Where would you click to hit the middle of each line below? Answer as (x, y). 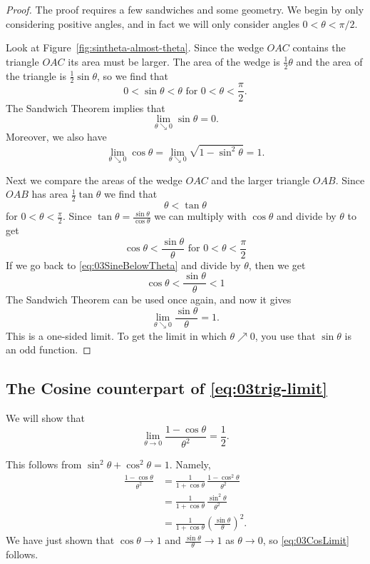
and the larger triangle (261, 180)
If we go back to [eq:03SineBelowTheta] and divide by (123, 265)
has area (50, 194)
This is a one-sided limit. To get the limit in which (116, 335)
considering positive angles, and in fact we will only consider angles (153, 23)
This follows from (44, 464)
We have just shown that (60, 540)
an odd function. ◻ (48, 349)
